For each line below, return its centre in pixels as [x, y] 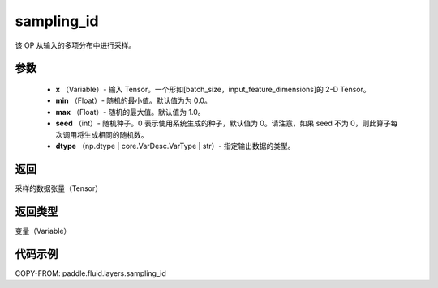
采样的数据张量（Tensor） [59, 188]
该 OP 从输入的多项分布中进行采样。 [75, 45]
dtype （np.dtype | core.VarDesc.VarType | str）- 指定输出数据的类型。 [175, 146]
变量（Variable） [43, 231]
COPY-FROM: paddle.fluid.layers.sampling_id [90, 273]
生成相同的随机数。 [116, 134]
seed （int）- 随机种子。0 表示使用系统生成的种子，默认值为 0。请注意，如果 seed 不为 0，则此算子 [223, 123]
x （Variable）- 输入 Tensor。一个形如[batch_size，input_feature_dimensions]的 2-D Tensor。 [213, 89]
